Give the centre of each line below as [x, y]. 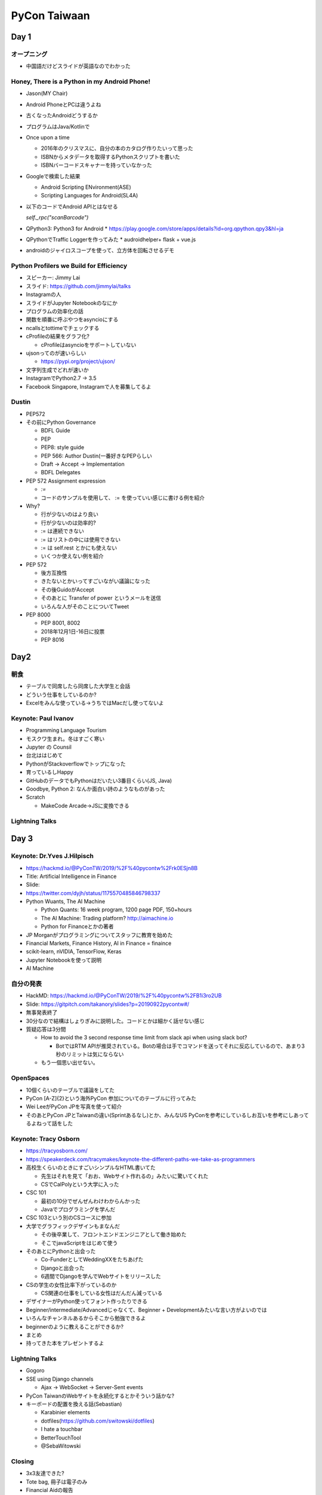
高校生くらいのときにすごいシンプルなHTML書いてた [91, 1168]
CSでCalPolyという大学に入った [80, 1184]
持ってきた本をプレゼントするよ [65, 1343]
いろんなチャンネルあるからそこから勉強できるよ [86, 1318]
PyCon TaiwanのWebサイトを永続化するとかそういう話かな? [100, 1396]
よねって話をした [52, 1124]
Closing [22, 1461]
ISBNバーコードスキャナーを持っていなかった [96, 165]
